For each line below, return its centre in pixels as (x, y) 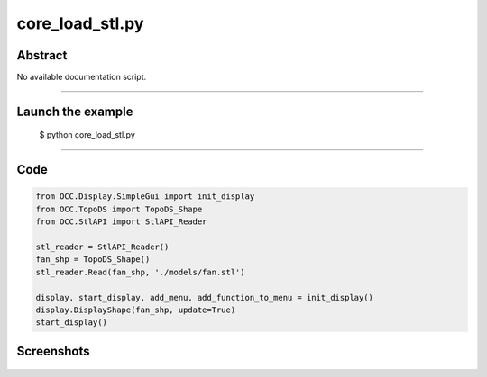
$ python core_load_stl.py (87, 135)
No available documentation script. (82, 77)
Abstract (42, 55)
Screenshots (53, 351)
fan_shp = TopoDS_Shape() (93, 260)
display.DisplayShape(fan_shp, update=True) (136, 310)
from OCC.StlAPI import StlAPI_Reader (121, 222)
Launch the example (75, 111)
